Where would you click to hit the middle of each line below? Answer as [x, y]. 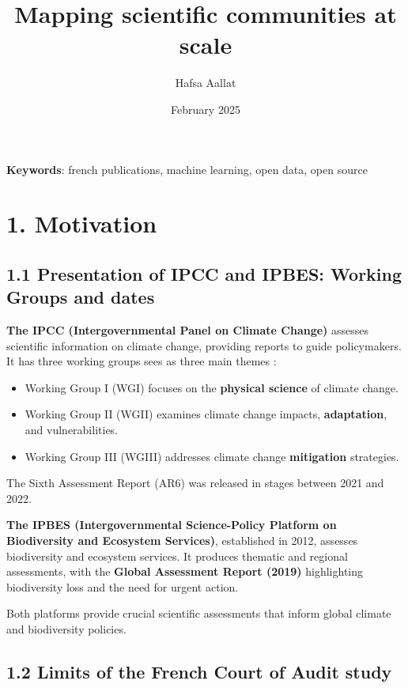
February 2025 [206, 109]
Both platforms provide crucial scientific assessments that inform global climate [199, 613]
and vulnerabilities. [72, 430]
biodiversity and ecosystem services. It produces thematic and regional [177, 556]
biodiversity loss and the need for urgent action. [123, 586]
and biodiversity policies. [66, 628]
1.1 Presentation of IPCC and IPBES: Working [204, 273]
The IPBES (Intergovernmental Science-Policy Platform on [172, 525]
